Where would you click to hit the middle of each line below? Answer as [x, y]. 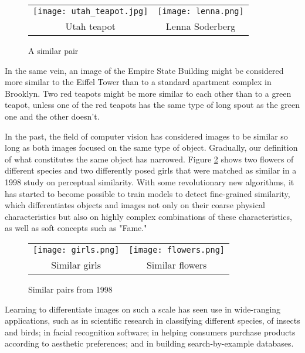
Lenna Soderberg [201, 26]
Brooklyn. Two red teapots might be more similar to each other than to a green [148, 93]
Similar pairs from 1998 [70, 289]
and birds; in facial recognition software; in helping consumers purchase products [150, 332]
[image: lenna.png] [201, 11]
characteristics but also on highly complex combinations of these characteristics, [148, 216]
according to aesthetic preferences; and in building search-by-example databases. [149, 343]
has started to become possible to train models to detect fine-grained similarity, [148, 193]
